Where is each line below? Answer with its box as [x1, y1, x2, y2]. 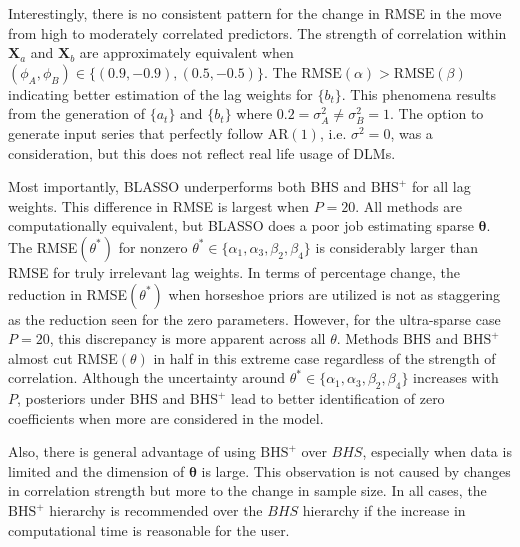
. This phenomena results [341, 83, 497, 104]
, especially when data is [362, 441, 512, 462]
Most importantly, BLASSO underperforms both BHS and [8, 176, 366, 197]
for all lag [411, 176, 471, 197]
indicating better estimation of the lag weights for [8, 83, 313, 104]
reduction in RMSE [8, 283, 128, 304]
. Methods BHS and [336, 328, 459, 349]
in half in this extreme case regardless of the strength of [153, 347, 496, 368]
